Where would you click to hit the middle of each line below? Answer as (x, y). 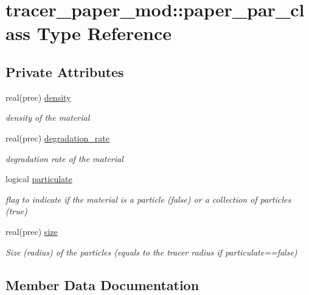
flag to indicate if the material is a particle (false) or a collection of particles (148, 199)
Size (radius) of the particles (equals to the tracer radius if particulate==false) (151, 252)
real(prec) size (32, 231)
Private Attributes (65, 71)
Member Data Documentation (102, 284)
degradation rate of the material (64, 158)
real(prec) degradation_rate (57, 137)
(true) (16, 211)
